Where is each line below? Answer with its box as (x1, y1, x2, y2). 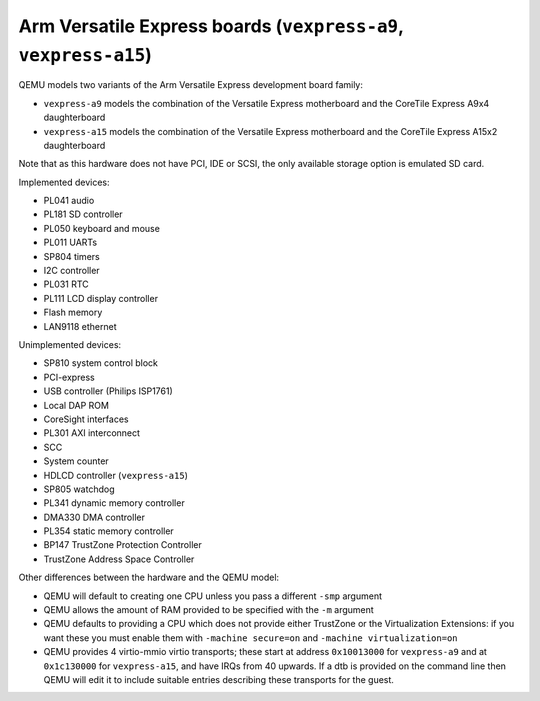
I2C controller (43, 265, 100, 277)
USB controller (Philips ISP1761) (43, 385, 174, 397)
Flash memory (43, 306, 103, 319)
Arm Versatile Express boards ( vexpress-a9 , (18, 15, 404, 37)
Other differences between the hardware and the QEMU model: (18, 571, 280, 584)
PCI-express (43, 371, 95, 383)
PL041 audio (43, 195, 95, 207)
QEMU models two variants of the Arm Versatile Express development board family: (18, 79, 364, 91)
